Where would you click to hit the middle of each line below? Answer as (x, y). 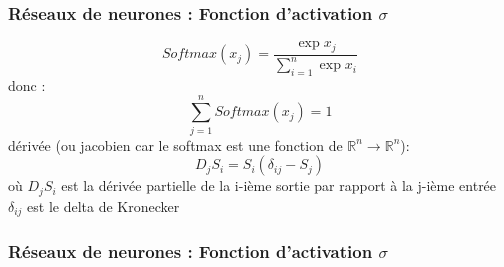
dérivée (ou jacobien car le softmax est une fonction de (175, 144)
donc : (27, 84)
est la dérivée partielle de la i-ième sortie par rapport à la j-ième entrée (279, 185)
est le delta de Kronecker (103, 205)
